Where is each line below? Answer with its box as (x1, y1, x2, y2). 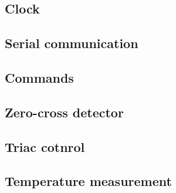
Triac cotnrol (5, 137, 85, 155)
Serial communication (5, 34, 138, 52)
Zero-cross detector (5, 103, 124, 121)
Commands (5, 68, 74, 86)
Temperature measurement (5, 172, 172, 190)
